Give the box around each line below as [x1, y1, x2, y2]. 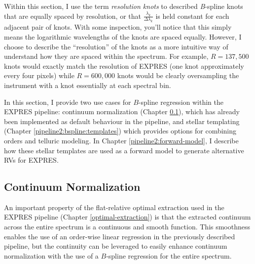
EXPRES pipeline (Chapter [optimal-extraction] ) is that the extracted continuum [4, 212, 251, 222]
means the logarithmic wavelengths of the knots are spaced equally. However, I [4, 31, 242, 42]
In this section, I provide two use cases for [4, 96, 131, 107]
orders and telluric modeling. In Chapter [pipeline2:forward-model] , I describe [4, 135, 239, 145]
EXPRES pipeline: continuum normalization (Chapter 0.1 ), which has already [4, 106, 240, 117]
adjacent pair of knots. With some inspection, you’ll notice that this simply [4, 22, 232, 32]
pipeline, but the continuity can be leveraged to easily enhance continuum [4, 241, 227, 251]
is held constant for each [155, 10, 229, 21]
